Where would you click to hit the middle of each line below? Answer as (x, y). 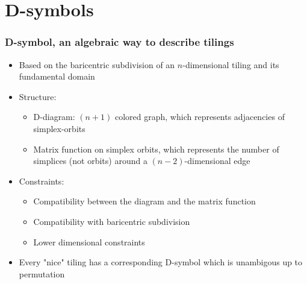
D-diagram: (54, 117)
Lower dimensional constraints (89, 241)
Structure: (38, 96)
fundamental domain (57, 76)
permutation (42, 273)
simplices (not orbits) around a (90, 161)
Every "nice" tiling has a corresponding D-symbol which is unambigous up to (161, 262)
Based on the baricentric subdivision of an (97, 64)
